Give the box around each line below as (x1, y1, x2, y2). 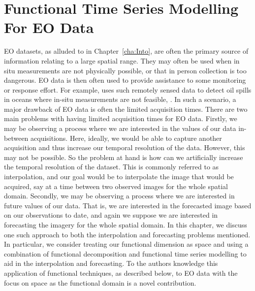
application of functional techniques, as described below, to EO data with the (4, 267, 238, 278)
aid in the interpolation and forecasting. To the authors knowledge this (4, 258, 218, 268)
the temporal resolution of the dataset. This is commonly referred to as (4, 162, 219, 172)
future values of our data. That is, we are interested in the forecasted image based (4, 200, 252, 210)
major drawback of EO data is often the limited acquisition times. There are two (4, 103, 248, 114)
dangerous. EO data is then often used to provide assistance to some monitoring (4, 75, 246, 85)
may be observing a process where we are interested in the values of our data (4, 123, 236, 133)
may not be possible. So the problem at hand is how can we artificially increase (4, 152, 243, 162)
